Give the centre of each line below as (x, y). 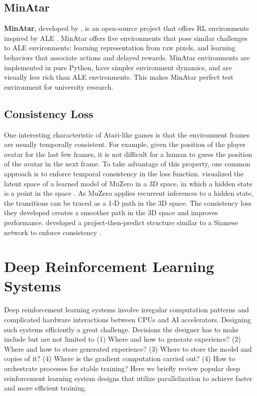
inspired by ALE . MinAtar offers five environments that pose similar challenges (126, 38)
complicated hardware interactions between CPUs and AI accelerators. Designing (128, 319)
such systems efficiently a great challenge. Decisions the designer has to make (122, 329)
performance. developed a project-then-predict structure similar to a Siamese (121, 222)
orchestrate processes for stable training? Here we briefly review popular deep (122, 368)
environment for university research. (59, 86)
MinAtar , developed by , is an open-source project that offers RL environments (127, 28)
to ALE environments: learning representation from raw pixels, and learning (120, 48)
